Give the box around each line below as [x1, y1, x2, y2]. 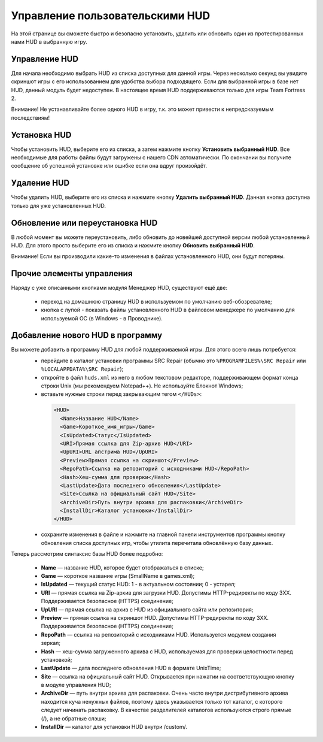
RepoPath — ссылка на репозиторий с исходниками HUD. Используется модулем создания [41, 631, 276, 638]
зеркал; [41, 640, 61, 647]
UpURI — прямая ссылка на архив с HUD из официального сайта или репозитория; [41, 605, 254, 613]
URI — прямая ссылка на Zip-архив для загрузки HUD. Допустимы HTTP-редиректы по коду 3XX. [41, 589, 292, 596]
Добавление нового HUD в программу [11, 330, 163, 341]
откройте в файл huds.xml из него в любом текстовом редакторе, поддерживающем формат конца [41, 374, 298, 381]
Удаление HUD [11, 178, 70, 188]
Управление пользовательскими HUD [11, 9, 211, 22]
